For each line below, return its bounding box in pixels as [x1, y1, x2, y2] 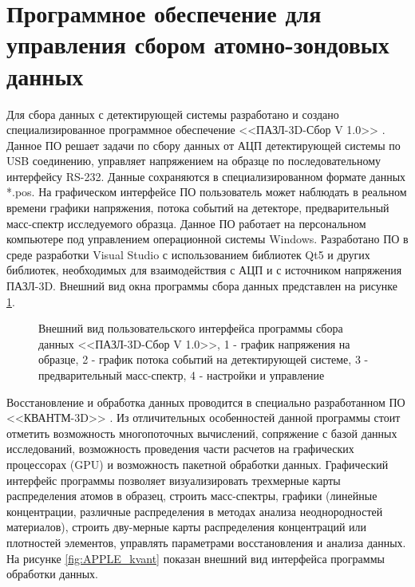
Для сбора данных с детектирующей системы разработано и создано [6, 105, 339, 122]
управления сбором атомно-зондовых [6, 28, 389, 61]
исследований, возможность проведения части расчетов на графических [6, 440, 354, 457]
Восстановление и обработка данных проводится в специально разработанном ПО [6, 393, 405, 410]
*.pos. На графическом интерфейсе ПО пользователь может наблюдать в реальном [6, 183, 407, 200]
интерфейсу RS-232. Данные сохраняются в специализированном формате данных [6, 167, 406, 184]
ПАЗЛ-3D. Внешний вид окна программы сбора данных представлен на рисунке [6, 278, 397, 294]
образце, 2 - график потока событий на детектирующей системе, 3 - [38, 351, 369, 368]
